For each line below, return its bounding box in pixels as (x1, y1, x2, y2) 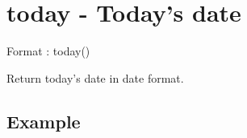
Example (6, 108, 81, 133)
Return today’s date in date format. (6, 69, 184, 86)
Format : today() (6, 43, 90, 59)
